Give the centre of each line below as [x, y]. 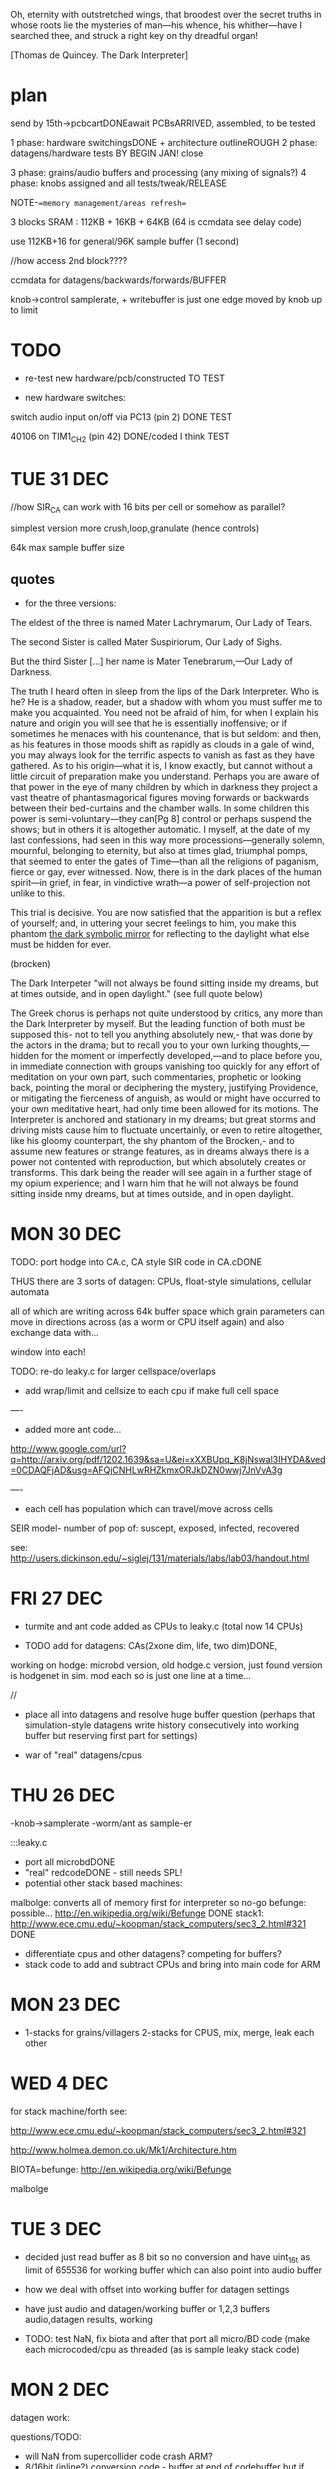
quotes [32, 579]
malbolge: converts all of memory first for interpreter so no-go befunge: [158, 1903]
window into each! [48, 1352]
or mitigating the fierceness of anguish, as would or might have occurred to [165, 1098]
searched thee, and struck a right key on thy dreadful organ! [134, 35]
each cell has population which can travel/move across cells [148, 1509]
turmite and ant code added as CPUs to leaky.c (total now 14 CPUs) [164, 1626]
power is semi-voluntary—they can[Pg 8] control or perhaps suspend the [161, 819]
